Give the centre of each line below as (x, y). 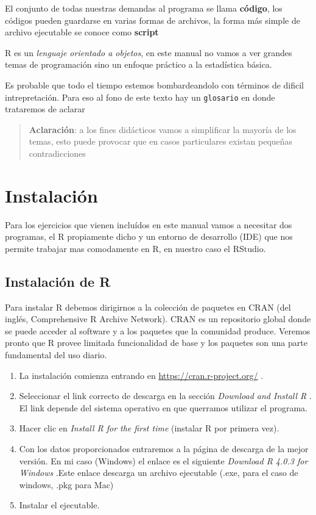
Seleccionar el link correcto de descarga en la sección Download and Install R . (165, 396)
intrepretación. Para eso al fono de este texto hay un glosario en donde (140, 97)
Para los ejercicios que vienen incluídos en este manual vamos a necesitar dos (149, 224)
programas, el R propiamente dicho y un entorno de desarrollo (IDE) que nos (149, 236)
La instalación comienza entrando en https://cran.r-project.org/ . (141, 375)
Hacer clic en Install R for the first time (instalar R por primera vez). (149, 428)
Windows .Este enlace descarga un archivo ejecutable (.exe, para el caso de (159, 473)
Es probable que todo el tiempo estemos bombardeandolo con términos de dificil (155, 85)
